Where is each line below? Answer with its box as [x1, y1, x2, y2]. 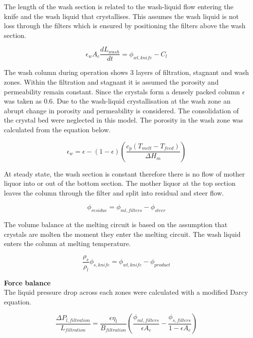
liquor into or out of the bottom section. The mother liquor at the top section [4, 178, 235, 188]
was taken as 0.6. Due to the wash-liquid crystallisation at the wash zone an [4, 96, 231, 106]
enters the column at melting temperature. [4, 238, 131, 249]
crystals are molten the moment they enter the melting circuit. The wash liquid [4, 229, 241, 239]
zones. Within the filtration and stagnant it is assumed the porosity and [4, 77, 219, 87]
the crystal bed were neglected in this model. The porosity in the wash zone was [4, 115, 243, 125]
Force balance [4, 277, 51, 287]
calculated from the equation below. [4, 125, 111, 134]
